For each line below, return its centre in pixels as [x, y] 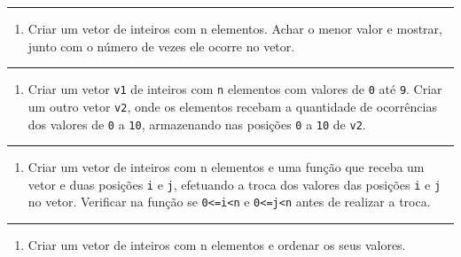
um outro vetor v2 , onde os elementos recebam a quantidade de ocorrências [232, 106]
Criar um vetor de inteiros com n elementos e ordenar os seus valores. [217, 245]
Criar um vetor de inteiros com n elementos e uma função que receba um [226, 167]
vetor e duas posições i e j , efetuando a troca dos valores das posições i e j [234, 184]
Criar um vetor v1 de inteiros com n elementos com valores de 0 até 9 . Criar [235, 89]
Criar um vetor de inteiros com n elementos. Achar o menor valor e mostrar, [235, 28]
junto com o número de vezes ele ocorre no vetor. [161, 46]
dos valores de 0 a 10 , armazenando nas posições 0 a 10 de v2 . [197, 124]
